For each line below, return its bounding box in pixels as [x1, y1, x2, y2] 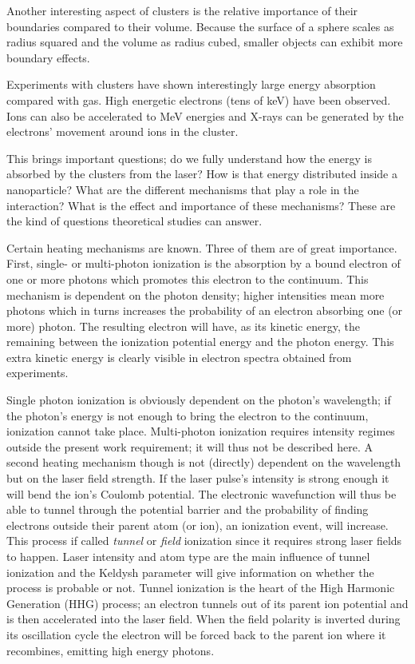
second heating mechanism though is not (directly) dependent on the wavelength [6, 454, 401, 471]
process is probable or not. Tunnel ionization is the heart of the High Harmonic [6, 579, 395, 596]
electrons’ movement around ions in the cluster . [6, 123, 239, 140]
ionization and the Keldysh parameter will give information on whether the [6, 563, 374, 580]
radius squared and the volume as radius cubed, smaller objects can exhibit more [6, 34, 403, 50]
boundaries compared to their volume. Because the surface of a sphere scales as [6, 18, 394, 34]
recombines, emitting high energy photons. [6, 642, 215, 658]
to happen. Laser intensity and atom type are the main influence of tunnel [6, 548, 370, 564]
